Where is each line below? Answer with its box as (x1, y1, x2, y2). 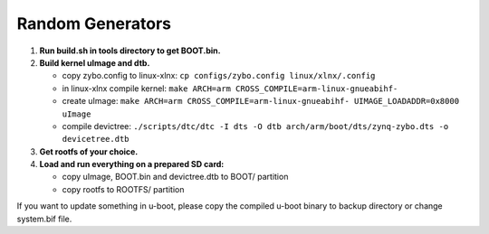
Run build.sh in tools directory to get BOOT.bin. (39, 45, 221, 56)
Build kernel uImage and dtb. (39, 57, 150, 68)
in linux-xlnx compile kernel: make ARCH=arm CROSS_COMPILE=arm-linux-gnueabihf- (62, 82, 398, 94)
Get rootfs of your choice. (39, 145, 139, 157)
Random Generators (16, 14, 172, 33)
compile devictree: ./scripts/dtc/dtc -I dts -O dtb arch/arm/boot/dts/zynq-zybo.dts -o (62, 120, 449, 131)
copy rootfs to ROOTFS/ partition (62, 183, 185, 194)
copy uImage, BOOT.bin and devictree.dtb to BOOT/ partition (62, 172, 289, 183)
